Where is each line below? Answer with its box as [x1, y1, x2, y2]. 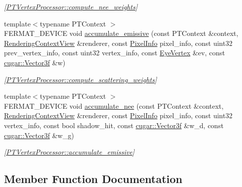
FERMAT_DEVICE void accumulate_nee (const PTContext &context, [4, 100, 224, 111]
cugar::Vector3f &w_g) [4, 130, 74, 140]
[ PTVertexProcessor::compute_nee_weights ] [4, 1, 138, 11]
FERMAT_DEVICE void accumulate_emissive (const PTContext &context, [4, 28, 239, 38]
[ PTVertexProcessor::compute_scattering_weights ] [4, 74, 157, 84]
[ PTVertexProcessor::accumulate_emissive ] [4, 147, 135, 157]
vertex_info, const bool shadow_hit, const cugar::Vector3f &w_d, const [4, 120, 224, 130]
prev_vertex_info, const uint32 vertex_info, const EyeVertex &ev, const [4, 47, 225, 58]
